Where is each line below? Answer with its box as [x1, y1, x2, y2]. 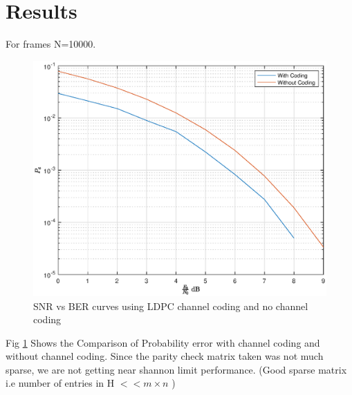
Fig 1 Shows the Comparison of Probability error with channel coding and [6, 335, 320, 349]
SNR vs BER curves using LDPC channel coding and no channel [33, 298, 308, 313]
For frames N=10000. [6, 37, 96, 51]
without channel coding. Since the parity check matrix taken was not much [6, 349, 324, 363]
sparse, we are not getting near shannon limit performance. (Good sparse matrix [6, 362, 347, 376]
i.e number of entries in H [6, 376, 115, 390]
